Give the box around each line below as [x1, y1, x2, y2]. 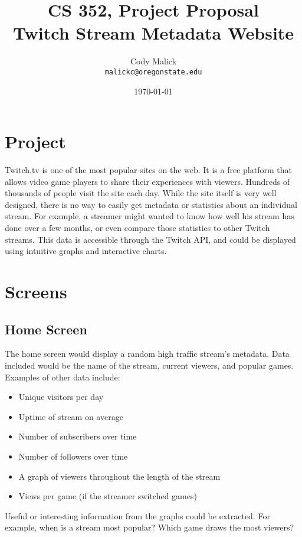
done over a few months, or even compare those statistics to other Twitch [5, 222, 270, 234]
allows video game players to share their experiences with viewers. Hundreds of [5, 175, 290, 187]
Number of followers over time [18, 450, 128, 462]
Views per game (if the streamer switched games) [18, 490, 197, 502]
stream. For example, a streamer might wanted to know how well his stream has [5, 210, 294, 222]
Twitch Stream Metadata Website [12, 21, 294, 45]
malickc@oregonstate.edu [104, 67, 202, 76]
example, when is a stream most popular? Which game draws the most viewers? [5, 521, 294, 533]
